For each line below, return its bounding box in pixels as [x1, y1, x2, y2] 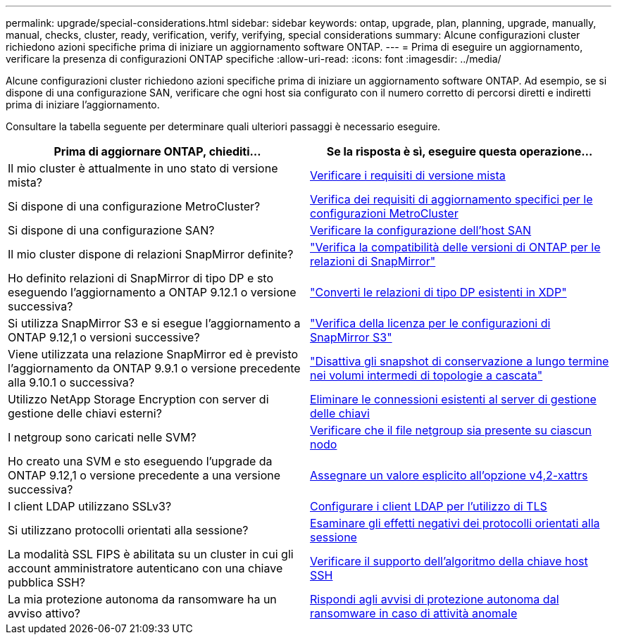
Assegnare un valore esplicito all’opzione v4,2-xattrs [310, 468, 588, 482]
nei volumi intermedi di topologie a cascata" [310, 368, 543, 382]
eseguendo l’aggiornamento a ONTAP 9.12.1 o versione [8, 285, 297, 299]
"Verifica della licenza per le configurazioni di [310, 316, 551, 330]
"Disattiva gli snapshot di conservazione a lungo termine [310, 354, 609, 368]
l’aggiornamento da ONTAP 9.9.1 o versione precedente [8, 361, 301, 375]
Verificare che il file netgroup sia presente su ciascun [310, 423, 592, 437]
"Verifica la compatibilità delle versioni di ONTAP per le [310, 240, 601, 254]
